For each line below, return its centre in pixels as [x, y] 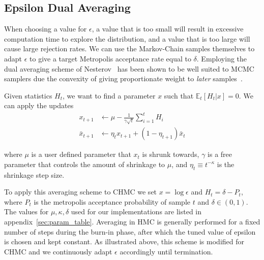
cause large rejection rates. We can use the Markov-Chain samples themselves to [129, 48]
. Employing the [222, 58]
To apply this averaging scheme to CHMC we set [81, 192]
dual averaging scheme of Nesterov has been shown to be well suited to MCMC [129, 68]
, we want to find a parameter [109, 95]
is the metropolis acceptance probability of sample [112, 201]
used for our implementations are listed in [136, 212]
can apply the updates [39, 105]
